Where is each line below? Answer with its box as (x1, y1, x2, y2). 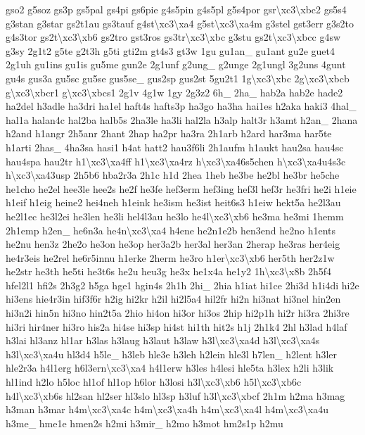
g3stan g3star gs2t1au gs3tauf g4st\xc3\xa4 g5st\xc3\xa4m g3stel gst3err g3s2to (6, 15, 354, 30)
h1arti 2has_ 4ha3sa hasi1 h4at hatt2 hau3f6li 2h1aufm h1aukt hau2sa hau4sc (6, 139, 344, 154)
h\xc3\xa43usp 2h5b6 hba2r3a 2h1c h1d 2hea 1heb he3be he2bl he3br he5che (6, 168, 340, 182)
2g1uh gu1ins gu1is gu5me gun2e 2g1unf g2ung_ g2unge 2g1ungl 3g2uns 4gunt (6, 57, 346, 72)
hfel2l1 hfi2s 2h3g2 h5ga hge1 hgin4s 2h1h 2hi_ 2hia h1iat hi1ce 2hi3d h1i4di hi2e (6, 277, 359, 292)
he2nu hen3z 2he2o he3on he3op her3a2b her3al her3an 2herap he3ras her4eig (6, 237, 340, 251)
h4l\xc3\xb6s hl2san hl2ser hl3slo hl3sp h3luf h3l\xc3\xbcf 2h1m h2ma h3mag (6, 388, 345, 403)
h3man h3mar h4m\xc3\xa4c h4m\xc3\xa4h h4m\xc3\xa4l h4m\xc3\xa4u (6, 402, 328, 417)
